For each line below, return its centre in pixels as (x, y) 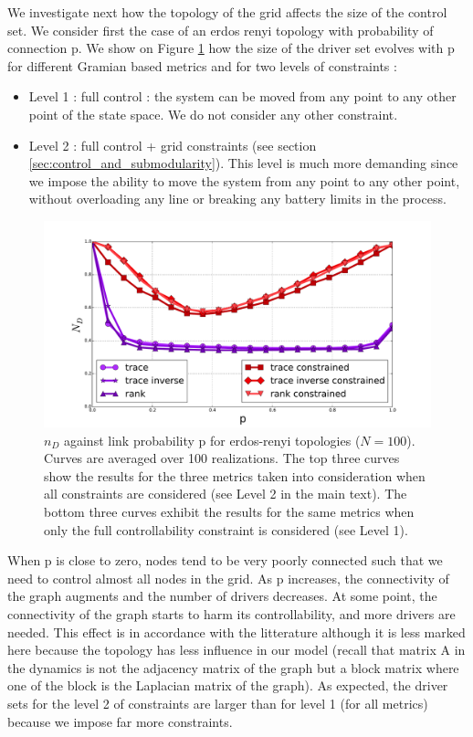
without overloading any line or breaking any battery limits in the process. (237, 199)
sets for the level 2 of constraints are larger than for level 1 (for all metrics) (218, 703)
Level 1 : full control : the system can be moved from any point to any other (242, 96)
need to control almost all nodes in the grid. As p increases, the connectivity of (228, 578)
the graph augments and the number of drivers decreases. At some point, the (222, 596)
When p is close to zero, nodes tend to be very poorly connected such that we (225, 560)
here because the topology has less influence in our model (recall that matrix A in (236, 650)
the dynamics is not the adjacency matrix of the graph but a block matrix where (233, 667)
